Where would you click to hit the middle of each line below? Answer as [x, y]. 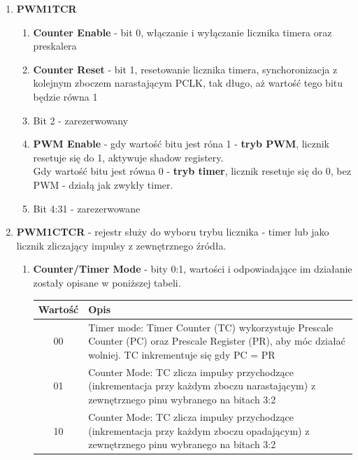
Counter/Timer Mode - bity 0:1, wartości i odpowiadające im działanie [193, 269]
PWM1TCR [46, 8]
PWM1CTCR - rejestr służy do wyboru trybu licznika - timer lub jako [173, 232]
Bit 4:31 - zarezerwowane [87, 208]
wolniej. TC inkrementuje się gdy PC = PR [182, 355]
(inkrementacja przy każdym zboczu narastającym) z [202, 386]
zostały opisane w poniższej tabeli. [107, 282]
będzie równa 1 [65, 96]
